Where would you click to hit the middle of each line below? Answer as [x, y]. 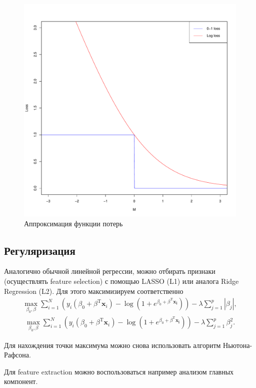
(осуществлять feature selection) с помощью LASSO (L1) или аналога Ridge [121, 281]
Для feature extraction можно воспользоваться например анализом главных [119, 371]
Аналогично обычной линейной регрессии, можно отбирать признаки [110, 271]
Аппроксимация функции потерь [73, 223]
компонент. [21, 381]
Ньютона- [238, 345]
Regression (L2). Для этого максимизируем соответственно [94, 291]
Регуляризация [40, 250]
